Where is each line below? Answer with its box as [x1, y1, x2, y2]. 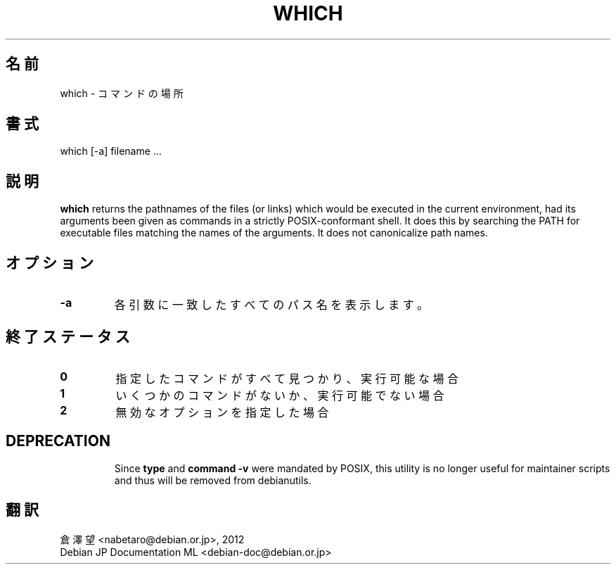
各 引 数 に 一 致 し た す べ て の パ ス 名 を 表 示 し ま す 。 [114, 298, 429, 312]
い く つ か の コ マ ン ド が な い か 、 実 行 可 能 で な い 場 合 [115, 388, 444, 403]
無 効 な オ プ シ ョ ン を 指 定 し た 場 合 [115, 405, 329, 419]
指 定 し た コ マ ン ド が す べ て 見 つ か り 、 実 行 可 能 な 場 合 [115, 371, 459, 386]
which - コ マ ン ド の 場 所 [60, 87, 184, 99]
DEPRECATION [6, 432, 110, 450]
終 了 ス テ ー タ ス [6, 327, 130, 346]
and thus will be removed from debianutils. [114, 474, 312, 486]
